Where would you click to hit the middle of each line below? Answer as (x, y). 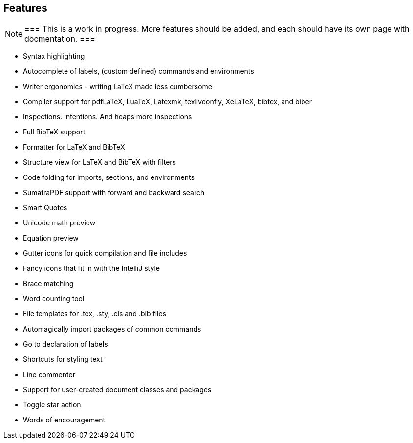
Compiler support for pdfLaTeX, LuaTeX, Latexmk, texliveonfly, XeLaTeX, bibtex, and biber (167, 102)
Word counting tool (54, 299)
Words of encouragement (64, 420)
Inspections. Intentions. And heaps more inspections (108, 117)
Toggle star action (52, 405)
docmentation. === (60, 39)
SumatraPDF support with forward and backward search (114, 193)
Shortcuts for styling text (63, 359)
